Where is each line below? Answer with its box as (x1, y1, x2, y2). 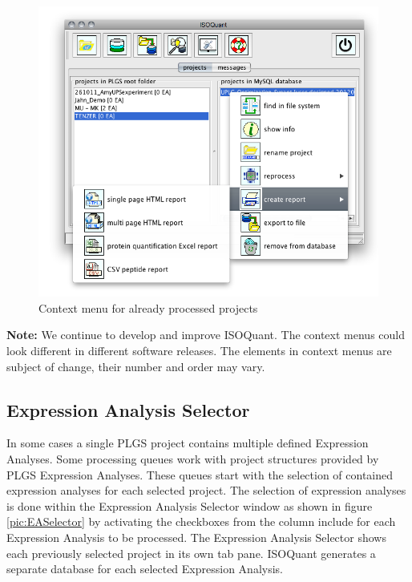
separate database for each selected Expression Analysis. (6, 560, 283, 577)
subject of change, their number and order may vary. (6, 358, 265, 374)
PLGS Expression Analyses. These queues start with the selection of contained (6, 466, 394, 483)
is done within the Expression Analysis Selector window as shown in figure (6, 497, 373, 514)
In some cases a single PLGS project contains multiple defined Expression (6, 434, 369, 451)
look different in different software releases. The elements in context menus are (6, 342, 392, 358)
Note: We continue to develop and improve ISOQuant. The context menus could (6, 326, 405, 343)
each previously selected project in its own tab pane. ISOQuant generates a (6, 544, 376, 561)
